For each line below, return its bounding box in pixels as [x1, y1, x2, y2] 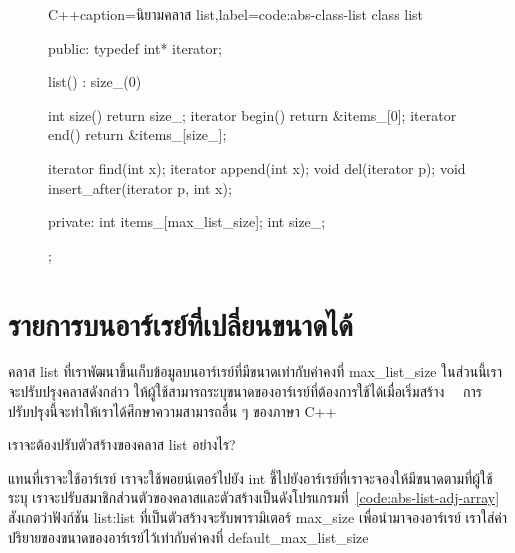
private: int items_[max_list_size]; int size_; [48, 211, 326, 232]
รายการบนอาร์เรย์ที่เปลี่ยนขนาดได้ [8, 303, 353, 344]
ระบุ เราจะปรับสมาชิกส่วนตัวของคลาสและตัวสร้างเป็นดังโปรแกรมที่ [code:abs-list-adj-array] [8, 487, 500, 508]
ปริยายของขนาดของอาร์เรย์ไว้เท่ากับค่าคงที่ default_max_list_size [8, 526, 369, 547]
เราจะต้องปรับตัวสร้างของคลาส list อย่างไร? [8, 434, 236, 455]
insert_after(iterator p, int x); [48, 177, 232, 198]
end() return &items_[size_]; [48, 124, 227, 145]
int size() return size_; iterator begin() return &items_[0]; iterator [48, 104, 457, 125]
